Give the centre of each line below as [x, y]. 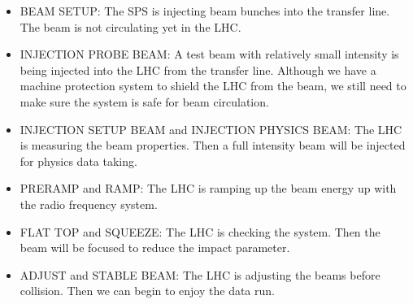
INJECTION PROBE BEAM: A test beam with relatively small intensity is [209, 54]
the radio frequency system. [89, 204]
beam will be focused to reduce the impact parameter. [155, 248]
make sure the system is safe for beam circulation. [144, 101]
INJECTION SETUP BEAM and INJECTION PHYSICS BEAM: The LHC [211, 129]
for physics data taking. [78, 161]
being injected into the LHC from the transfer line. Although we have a [198, 69]
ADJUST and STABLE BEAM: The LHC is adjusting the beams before [200, 274]
